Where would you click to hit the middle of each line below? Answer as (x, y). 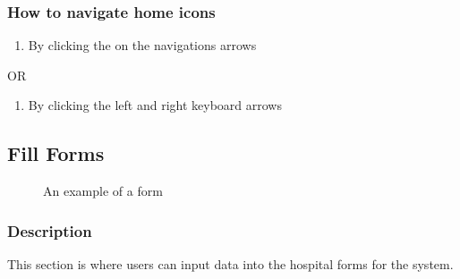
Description (50, 230)
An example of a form (103, 191)
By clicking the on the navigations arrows (142, 45)
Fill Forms (56, 153)
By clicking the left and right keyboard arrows (155, 105)
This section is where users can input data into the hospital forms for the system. (230, 264)
